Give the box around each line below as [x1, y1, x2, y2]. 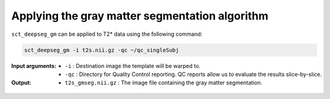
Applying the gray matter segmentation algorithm [11, 9, 269, 22]
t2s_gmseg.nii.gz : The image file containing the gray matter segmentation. [65, 79, 263, 86]
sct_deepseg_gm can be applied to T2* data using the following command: [11, 30, 203, 38]
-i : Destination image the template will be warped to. [65, 62, 201, 69]
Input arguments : [11, 62, 57, 69]
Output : [11, 79, 32, 86]
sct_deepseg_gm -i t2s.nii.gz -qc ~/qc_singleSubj [24, 46, 180, 53]
